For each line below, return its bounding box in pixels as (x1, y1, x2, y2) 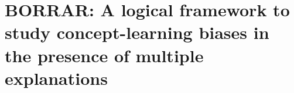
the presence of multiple (5, 43, 204, 67)
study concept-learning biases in (5, 20, 269, 44)
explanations (5, 66, 108, 90)
